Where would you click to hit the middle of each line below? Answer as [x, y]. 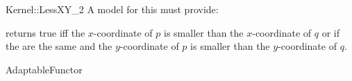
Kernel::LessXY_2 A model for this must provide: [112, 9]
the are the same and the [59, 46]
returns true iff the [45, 32]
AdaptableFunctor [44, 69]
